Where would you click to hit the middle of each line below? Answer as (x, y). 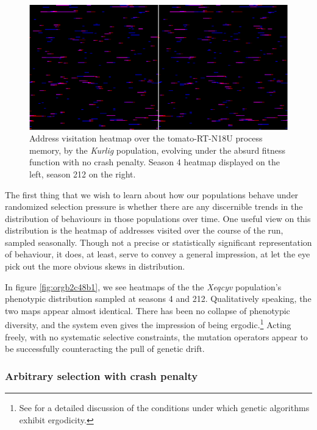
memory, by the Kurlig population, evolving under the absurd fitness (158, 150)
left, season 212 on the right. (83, 174)
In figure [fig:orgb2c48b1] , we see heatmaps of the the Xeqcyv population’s (143, 286)
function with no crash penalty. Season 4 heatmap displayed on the (155, 162)
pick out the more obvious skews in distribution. (95, 266)
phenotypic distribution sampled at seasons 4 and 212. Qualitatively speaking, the (158, 299)
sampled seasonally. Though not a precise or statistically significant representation (158, 242)
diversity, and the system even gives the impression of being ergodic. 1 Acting (148, 324)
